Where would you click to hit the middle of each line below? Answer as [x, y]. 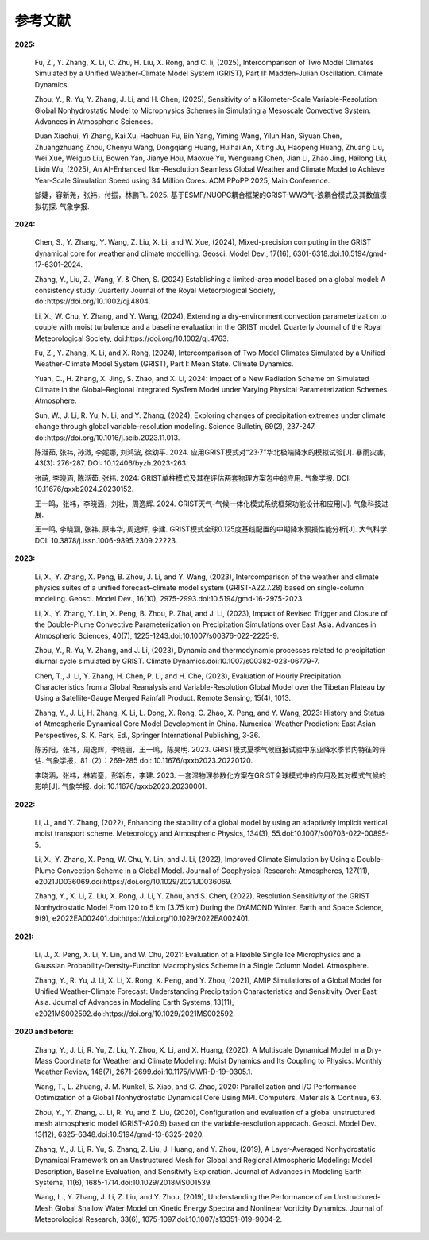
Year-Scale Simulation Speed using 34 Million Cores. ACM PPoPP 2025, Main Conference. [182, 180]
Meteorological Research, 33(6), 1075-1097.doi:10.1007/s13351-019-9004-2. [158, 1219]
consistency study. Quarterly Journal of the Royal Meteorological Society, [155, 290]
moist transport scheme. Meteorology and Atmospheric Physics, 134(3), [152, 833]
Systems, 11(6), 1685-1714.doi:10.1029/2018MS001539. [123, 1182]
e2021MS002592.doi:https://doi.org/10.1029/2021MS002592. [135, 1014]
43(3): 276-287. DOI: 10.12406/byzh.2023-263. [111, 463]
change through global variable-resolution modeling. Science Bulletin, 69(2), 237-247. [176, 427]
